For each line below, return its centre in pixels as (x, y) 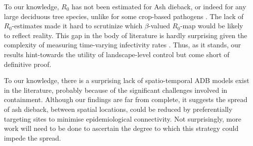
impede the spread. (33, 137)
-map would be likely (212, 26)
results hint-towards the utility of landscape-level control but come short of (117, 54)
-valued (159, 26)
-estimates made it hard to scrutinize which (77, 26)
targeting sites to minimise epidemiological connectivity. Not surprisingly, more (123, 118)
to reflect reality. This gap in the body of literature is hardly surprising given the (126, 35)
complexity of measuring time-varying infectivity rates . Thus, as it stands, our (123, 45)
